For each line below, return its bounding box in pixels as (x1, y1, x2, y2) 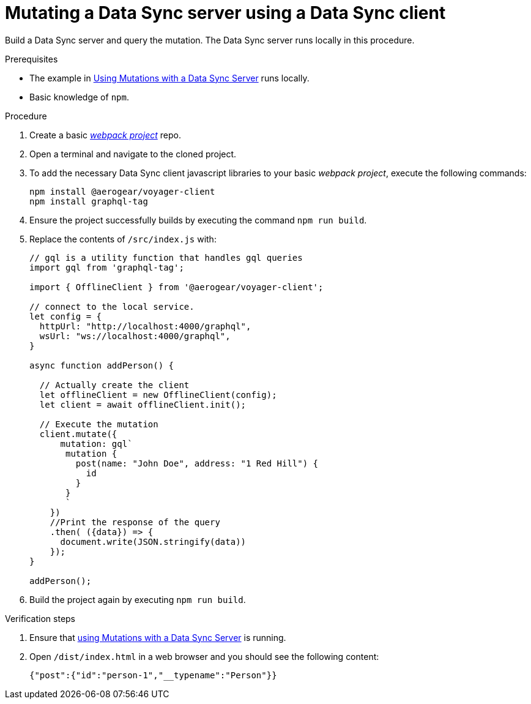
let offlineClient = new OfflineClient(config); (39, 389, 277, 400)
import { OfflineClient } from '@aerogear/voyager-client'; (29, 282, 324, 292)
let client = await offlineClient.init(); (39, 399, 247, 410)
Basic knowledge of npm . (29, 91, 129, 102)
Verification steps (5, 613, 76, 624)
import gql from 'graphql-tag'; (29, 262, 184, 272)
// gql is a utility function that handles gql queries (29, 252, 303, 263)
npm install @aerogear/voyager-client (29, 186, 215, 197)
